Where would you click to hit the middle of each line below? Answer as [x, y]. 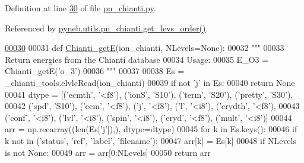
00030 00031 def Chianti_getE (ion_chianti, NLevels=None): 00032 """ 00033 [145, 48]
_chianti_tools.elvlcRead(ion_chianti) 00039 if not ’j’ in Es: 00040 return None [150, 82]
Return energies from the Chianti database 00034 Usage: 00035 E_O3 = [137, 59]
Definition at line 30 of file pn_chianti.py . [80, 8]
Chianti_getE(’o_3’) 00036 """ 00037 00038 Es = [95, 71]
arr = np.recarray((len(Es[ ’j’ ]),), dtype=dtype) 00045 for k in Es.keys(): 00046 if [151, 129]
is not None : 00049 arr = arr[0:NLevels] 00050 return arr [108, 152]
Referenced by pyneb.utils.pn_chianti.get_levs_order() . [107, 28]
